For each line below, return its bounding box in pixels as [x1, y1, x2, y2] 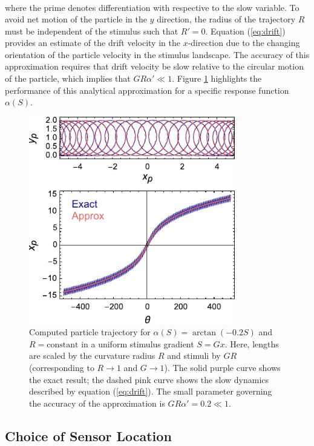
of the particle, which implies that [5, 72, 131, 85]
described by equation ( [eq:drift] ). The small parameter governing [29, 385, 272, 398]
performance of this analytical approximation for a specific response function [5, 84, 289, 96]
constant [47, 340, 79, 349]
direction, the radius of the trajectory [157, 13, 296, 25]
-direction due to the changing [188, 36, 300, 49]
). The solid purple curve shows [164, 361, 281, 374]
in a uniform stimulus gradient [81, 337, 194, 350]
